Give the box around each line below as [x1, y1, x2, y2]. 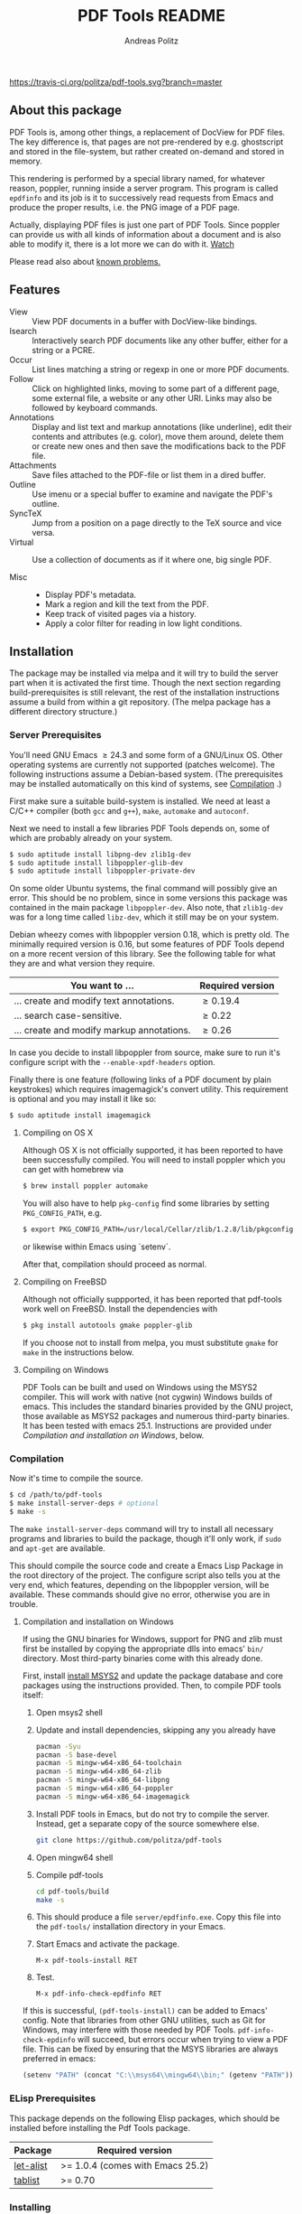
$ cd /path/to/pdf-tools [9, 1490, 103, 1499]
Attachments [9, 460, 57, 471]
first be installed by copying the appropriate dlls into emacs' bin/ [22, 1643, 264, 1654]
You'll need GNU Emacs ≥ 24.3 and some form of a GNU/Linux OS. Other [9, 749, 283, 760]
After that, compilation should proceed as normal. [22, 1258, 207, 1269]
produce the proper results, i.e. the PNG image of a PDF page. [9, 201, 241, 212]
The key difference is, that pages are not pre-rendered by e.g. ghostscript [9, 136, 284, 147]
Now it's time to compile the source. [9, 1473, 144, 1484]
